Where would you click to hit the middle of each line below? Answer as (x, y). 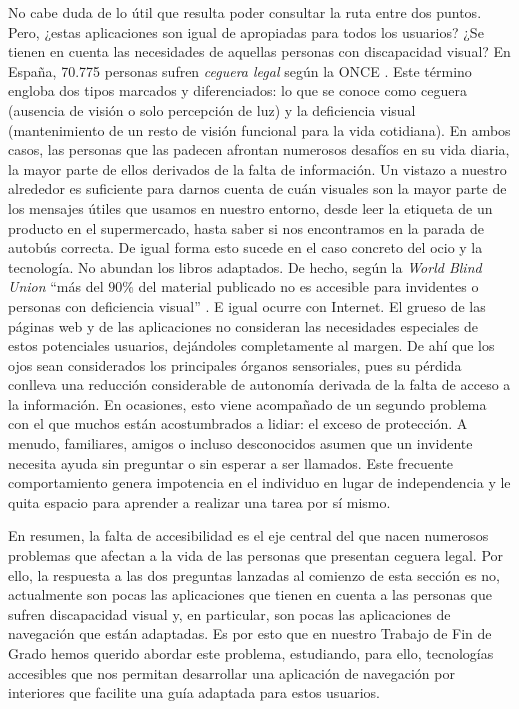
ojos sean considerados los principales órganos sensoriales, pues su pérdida (235, 364)
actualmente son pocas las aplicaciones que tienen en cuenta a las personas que (250, 594)
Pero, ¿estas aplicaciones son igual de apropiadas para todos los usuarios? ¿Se (246, 31)
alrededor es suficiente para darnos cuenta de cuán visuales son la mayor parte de (257, 188)
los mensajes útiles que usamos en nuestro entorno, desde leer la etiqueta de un (250, 207)
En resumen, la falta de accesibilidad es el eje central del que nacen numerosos (248, 535)
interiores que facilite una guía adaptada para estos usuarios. (194, 692)
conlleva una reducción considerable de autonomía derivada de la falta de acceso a (259, 384)
